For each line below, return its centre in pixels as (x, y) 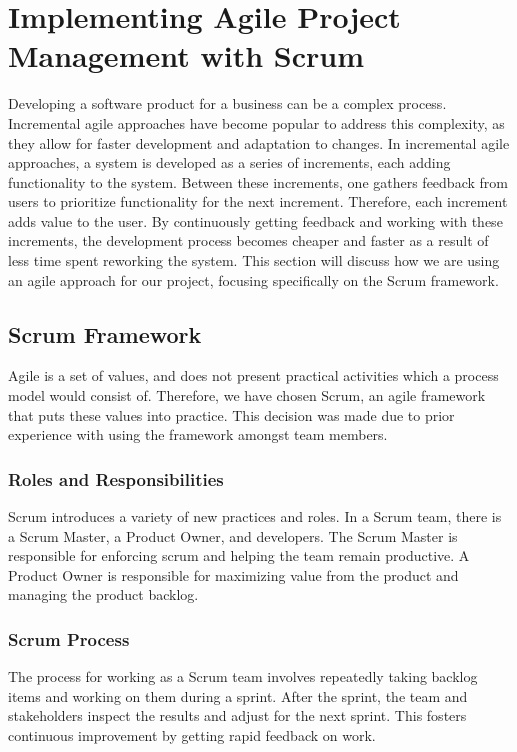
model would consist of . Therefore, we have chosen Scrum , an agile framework (247, 395)
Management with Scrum (186, 55)
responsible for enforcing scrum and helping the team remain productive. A (239, 555)
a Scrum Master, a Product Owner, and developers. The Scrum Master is (233, 535)
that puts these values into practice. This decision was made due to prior (231, 414)
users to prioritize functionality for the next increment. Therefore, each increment (258, 201)
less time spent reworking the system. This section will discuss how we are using (254, 260)
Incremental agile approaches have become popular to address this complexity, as (256, 122)
